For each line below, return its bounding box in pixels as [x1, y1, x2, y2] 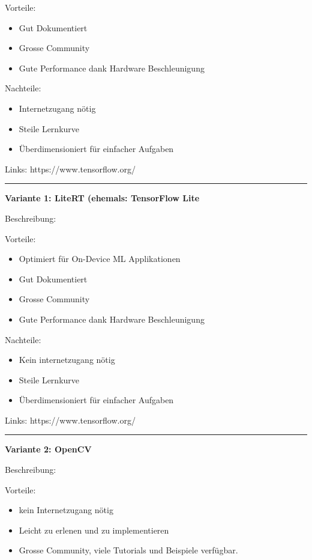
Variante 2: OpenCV [5, 443, 92, 455]
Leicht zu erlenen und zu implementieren [19, 523, 169, 536]
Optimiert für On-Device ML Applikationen [19, 252, 181, 265]
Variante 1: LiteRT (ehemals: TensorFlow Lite [5, 192, 200, 204]
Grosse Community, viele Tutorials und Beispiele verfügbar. [19, 544, 238, 556]
